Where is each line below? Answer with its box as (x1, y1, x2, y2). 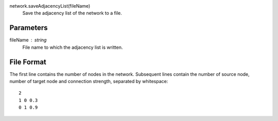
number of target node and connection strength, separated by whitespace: (9, 78, 168, 84)
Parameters (9, 24, 48, 32)
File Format (9, 57, 46, 66)
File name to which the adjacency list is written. (22, 44, 123, 50)
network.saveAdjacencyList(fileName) (9, 3, 91, 9)
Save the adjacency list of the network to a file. (22, 10, 122, 16)
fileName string (9, 37, 47, 43)
